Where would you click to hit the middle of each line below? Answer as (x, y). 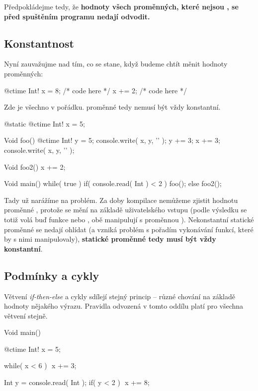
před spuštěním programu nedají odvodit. (77, 16)
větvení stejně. (26, 315)
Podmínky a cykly (52, 275)
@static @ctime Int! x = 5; (45, 123)
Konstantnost (39, 43)
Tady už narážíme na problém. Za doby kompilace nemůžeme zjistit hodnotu (121, 200)
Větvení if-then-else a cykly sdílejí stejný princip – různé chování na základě (120, 296)
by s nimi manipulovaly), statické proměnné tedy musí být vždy (110, 239)
